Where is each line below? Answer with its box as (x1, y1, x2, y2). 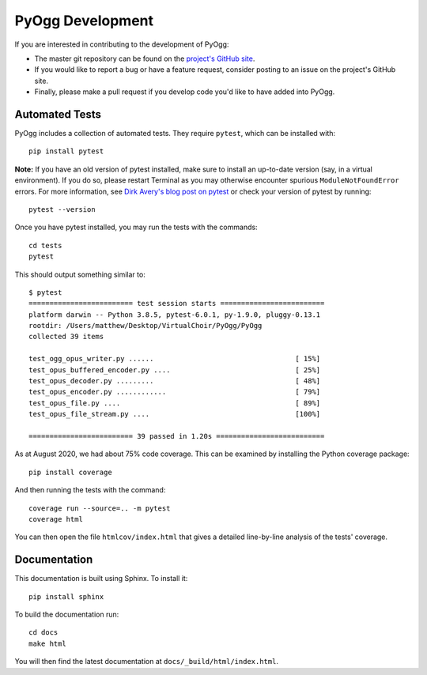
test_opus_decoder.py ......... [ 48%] (28, 376, 321, 386)
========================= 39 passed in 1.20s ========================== (28, 432, 325, 440)
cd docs (28, 628, 59, 637)
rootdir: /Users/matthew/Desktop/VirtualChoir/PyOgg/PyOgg (28, 321, 263, 330)
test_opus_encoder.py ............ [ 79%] (28, 387, 321, 397)
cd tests (28, 241, 62, 250)
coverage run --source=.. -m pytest (28, 503, 171, 513)
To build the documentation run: (14, 609, 119, 620)
